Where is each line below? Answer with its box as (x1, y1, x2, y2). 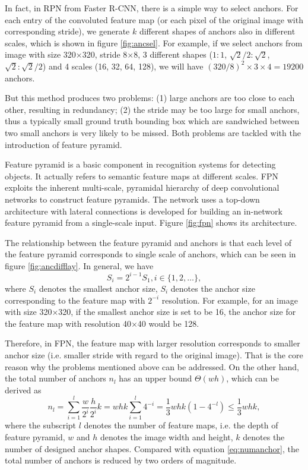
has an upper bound (119, 372, 192, 384)
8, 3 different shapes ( (134, 48, 212, 61)
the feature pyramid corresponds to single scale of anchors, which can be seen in (5, 248, 296, 260)
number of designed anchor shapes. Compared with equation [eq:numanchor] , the (5, 442, 299, 455)
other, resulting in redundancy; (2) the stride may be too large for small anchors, (5, 103, 300, 115)
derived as (5, 383, 42, 396)
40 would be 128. (137, 317, 199, 329)
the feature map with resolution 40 (5, 317, 131, 329)
